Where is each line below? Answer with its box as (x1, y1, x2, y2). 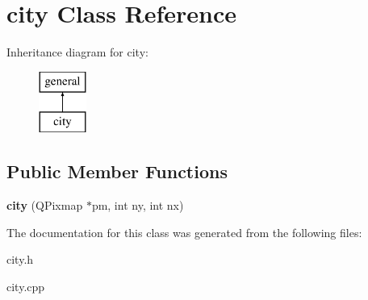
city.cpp (6, 277, 45, 294)
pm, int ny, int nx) (91, 197, 184, 214)
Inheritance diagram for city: (6, 44, 148, 60)
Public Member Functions (6, 159, 228, 184)
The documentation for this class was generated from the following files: (6, 223, 362, 240)
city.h (6, 251, 34, 268)
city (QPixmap (6, 197, 83, 214)
